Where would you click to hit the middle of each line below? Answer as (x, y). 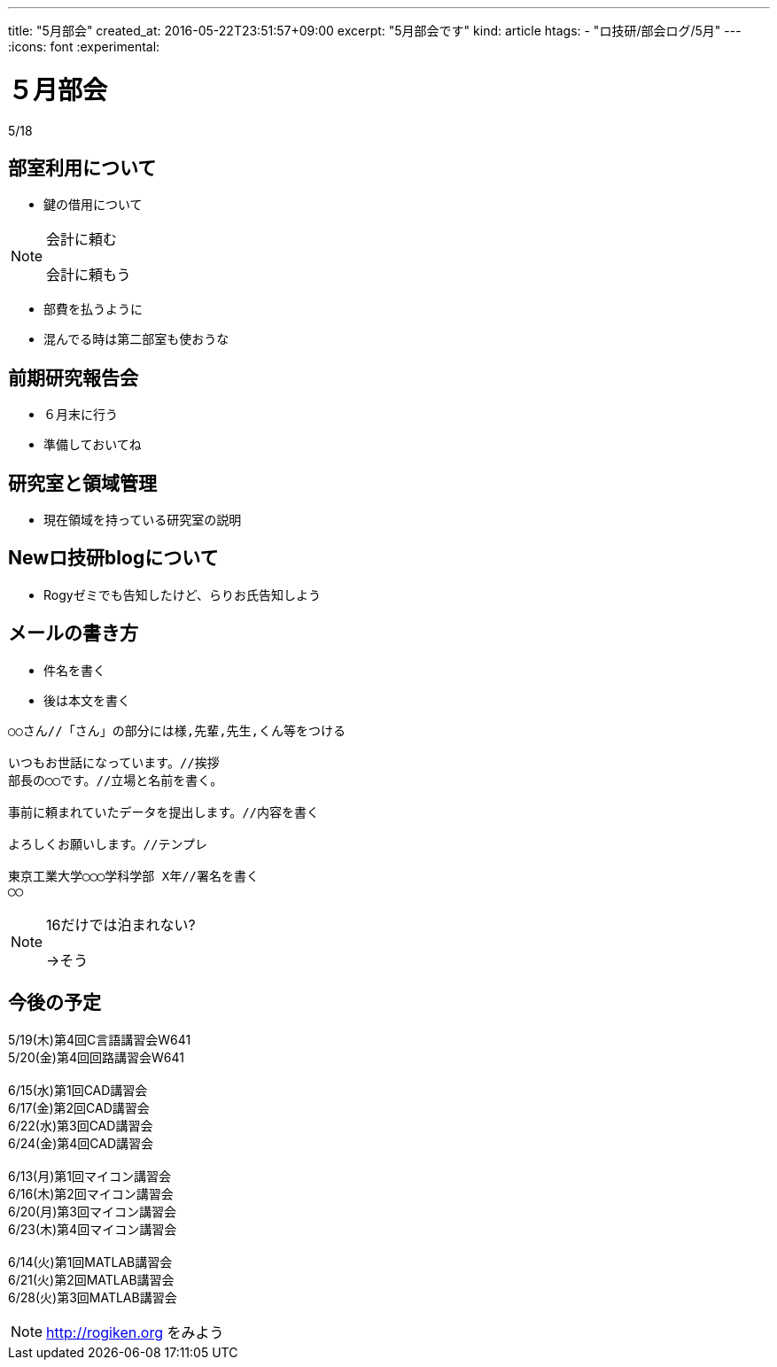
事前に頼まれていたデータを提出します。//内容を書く (164, 812)
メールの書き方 (73, 633)
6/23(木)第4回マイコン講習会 (93, 1229)
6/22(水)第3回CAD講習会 (81, 1125)
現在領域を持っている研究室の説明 (143, 520)
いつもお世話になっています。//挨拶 (114, 762)
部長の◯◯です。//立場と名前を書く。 (116, 780)
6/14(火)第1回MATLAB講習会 (90, 1262)
